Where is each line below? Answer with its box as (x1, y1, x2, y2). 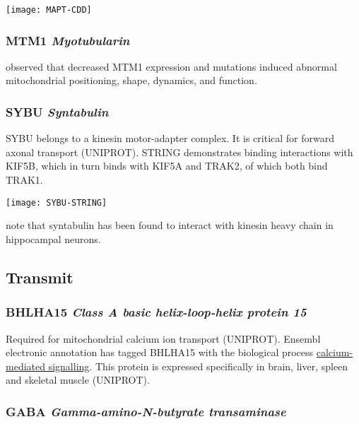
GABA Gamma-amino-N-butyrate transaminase (6, 402, 286, 420)
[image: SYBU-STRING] (6, 197, 107, 208)
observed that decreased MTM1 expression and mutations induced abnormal (6, 59, 337, 73)
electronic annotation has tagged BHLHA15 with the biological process (6, 345, 314, 360)
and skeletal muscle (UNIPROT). (6, 372, 150, 387)
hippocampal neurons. (6, 231, 101, 246)
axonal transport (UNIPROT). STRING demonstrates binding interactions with (6, 144, 353, 159)
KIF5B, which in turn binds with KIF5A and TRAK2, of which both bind (6, 158, 328, 173)
